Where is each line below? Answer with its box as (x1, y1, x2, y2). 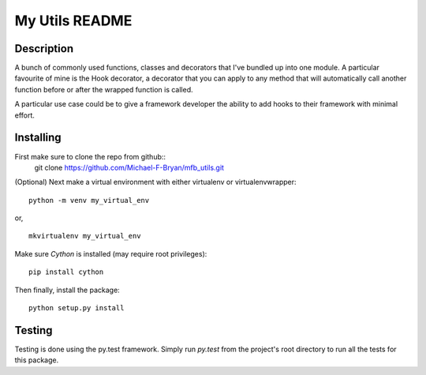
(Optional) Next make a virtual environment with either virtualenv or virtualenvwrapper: (14, 178, 297, 187)
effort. (14, 111, 35, 120)
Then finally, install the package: (14, 285, 120, 294)
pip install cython (28, 268, 104, 276)
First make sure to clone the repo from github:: (14, 152, 166, 161)
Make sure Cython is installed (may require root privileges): (14, 249, 207, 258)
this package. (14, 355, 59, 365)
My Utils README (14, 12, 133, 29)
